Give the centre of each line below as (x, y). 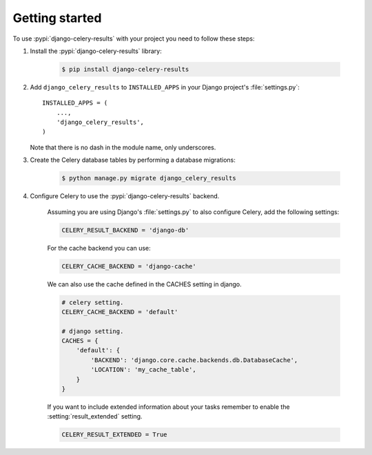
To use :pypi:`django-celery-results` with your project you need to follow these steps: (134, 39)
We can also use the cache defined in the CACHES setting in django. (144, 284)
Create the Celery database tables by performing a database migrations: (133, 160)
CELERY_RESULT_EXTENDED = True (115, 435)
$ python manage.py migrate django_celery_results (149, 178)
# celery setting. (93, 302)
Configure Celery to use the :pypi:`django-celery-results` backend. (125, 196)
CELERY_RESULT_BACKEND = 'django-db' (125, 230)
